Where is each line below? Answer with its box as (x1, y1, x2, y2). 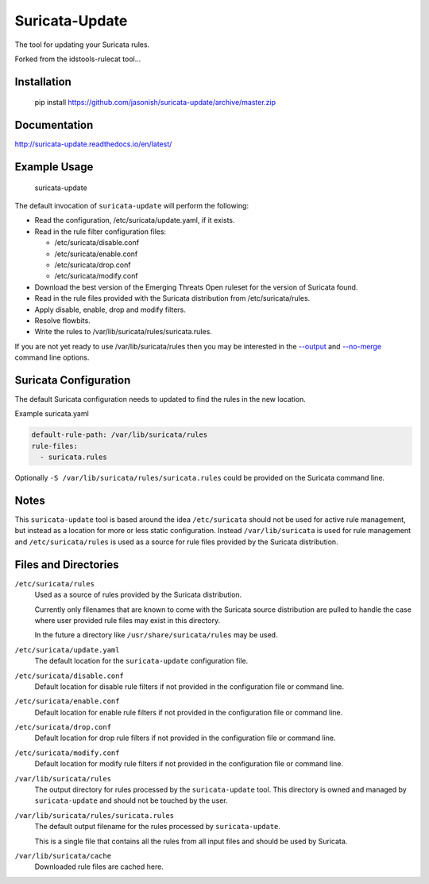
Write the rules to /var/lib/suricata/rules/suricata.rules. (34, 327, 212, 337)
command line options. (14, 352, 90, 362)
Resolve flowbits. (34, 315, 91, 325)
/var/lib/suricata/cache (14, 851, 111, 860)
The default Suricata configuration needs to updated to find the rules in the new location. (14, 395, 306, 404)
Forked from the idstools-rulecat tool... (14, 54, 141, 64)
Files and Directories (14, 558, 119, 571)
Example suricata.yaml (14, 409, 89, 419)
